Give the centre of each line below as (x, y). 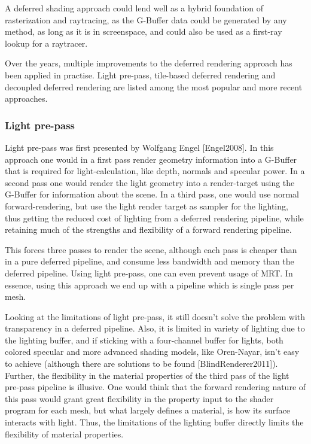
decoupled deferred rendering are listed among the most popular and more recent (154, 86)
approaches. (26, 98)
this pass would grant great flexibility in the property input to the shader (139, 398)
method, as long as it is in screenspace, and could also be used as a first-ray (144, 31)
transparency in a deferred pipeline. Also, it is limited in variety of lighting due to (155, 328)
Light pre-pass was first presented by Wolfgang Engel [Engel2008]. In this (139, 147)
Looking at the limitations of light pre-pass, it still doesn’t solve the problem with (155, 316)
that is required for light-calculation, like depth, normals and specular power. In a (155, 171)
